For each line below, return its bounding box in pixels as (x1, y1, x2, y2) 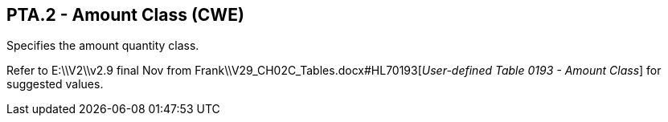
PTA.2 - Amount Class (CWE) (6, 5, 244, 25)
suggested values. (6, 77, 104, 91)
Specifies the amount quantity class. (6, 39, 199, 53)
